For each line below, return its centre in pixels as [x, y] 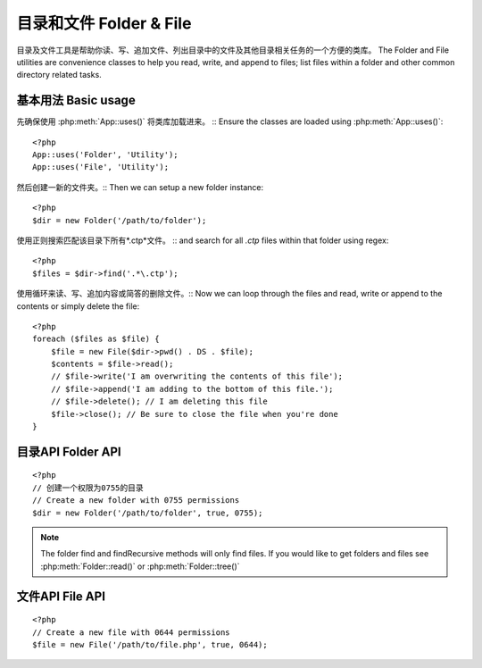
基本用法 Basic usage [76, 100]
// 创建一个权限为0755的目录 [88, 488]
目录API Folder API [69, 451]
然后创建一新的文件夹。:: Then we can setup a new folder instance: [140, 187]
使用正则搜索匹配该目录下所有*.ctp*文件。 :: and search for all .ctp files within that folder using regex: [203, 240]
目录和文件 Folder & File [104, 23]
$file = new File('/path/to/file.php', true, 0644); [150, 644]
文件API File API [61, 596]
